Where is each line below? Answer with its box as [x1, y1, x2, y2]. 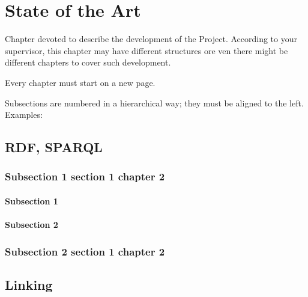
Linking [5, 275, 53, 293]
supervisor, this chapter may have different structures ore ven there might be [5, 44, 288, 57]
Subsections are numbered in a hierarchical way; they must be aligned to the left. [5, 96, 304, 109]
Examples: [5, 108, 43, 121]
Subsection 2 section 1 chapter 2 [5, 243, 165, 259]
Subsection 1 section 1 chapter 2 [5, 169, 165, 184]
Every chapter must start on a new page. [5, 76, 156, 88]
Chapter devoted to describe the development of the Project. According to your [5, 32, 297, 45]
